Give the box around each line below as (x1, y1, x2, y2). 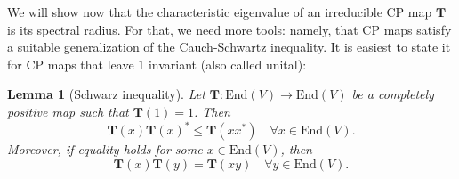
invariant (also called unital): (148, 54, 307, 73)
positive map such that (7, 102, 129, 120)
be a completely (351, 85, 434, 103)
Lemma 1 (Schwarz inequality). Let (7, 85, 205, 103)
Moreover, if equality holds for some (7, 140, 203, 159)
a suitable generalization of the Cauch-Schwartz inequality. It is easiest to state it (7, 37, 451, 56)
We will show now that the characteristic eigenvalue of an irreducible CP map (7, 3, 432, 20)
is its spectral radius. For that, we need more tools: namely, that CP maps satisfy (7, 20, 452, 38)
